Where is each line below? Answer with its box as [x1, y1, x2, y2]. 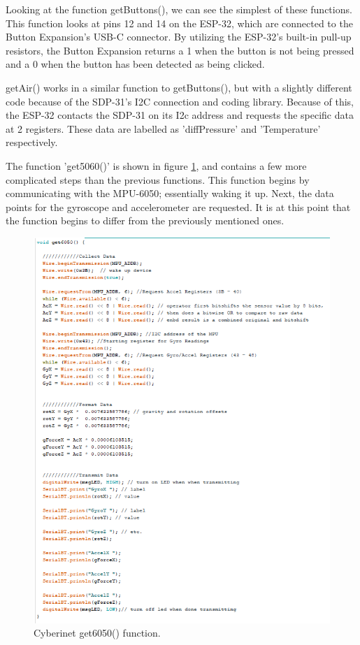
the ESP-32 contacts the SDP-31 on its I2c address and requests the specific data [6, 108, 354, 122]
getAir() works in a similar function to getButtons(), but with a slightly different [6, 80, 352, 94]
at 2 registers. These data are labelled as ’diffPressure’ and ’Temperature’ [6, 121, 321, 136]
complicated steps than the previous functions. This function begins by [6, 172, 310, 187]
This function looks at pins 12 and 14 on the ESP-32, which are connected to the [6, 15, 353, 30]
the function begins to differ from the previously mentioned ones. [6, 213, 285, 228]
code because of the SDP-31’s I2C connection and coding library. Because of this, [6, 94, 354, 108]
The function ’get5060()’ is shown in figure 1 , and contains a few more [6, 158, 307, 173]
